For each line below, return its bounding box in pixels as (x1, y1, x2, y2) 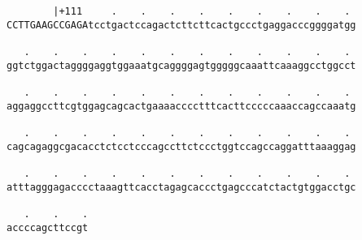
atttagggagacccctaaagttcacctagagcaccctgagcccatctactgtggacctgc (7, 181, 356, 193)
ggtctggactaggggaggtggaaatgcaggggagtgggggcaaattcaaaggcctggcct (7, 59, 356, 71)
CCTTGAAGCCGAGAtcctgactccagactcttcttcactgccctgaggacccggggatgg (7, 19, 356, 31)
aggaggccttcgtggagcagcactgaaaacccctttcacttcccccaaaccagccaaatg (7, 100, 356, 112)
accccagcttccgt (7, 221, 89, 234)
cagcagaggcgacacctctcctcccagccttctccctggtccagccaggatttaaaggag (7, 140, 356, 152)
